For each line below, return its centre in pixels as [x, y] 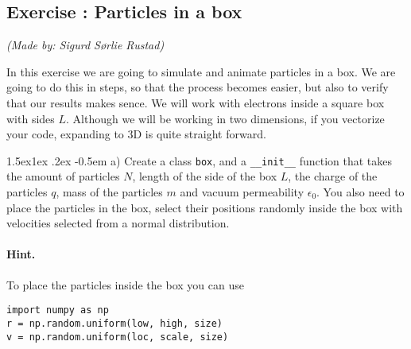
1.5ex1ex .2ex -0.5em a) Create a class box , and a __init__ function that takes [200, 160]
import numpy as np [58, 310]
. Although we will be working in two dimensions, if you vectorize [225, 118]
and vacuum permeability [242, 192]
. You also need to [361, 192]
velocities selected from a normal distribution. [118, 223]
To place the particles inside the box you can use [125, 284]
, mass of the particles [109, 192]
